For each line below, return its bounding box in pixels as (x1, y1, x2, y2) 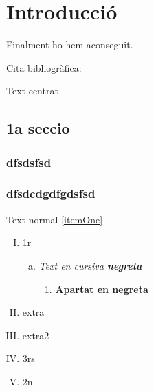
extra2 (22, 328, 49, 342)
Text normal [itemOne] (6, 212, 103, 226)
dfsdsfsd (6, 153, 52, 170)
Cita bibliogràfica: (6, 60, 82, 74)
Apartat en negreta (55, 281, 148, 296)
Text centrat (6, 83, 58, 98)
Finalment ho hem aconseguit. (6, 37, 133, 52)
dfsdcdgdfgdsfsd (6, 185, 96, 202)
